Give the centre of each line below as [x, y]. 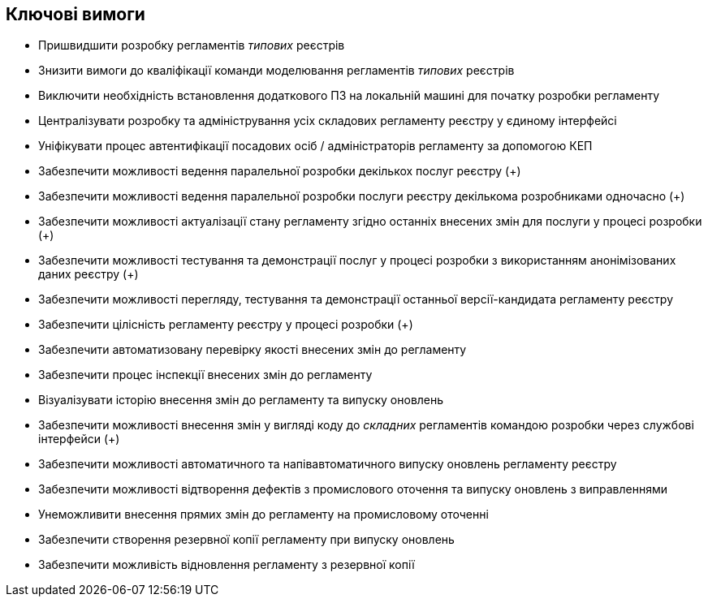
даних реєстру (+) [88, 274]
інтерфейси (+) [79, 439]
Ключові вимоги [76, 14]
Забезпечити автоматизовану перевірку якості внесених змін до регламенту [253, 350]
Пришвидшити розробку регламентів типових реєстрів [192, 45]
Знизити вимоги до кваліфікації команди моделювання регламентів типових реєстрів [276, 71]
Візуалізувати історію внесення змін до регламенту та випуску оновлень [241, 400]
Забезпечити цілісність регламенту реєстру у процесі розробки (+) [226, 325]
